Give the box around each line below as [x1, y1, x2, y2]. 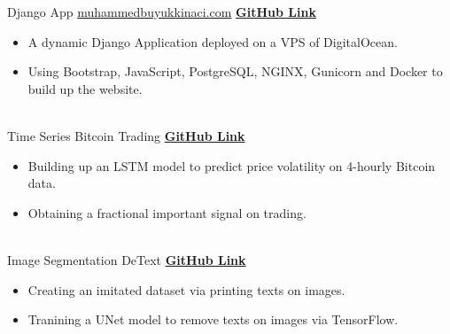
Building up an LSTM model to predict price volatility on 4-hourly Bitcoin [27, 156, 436, 175]
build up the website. [27, 79, 143, 97]
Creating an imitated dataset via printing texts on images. [27, 280, 345, 299]
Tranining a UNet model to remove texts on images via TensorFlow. [27, 310, 399, 329]
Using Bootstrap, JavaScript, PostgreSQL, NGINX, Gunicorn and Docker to [27, 62, 443, 81]
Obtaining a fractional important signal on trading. [27, 203, 306, 221]
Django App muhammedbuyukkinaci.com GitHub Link [7, 3, 316, 20]
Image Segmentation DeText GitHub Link [7, 250, 246, 268]
